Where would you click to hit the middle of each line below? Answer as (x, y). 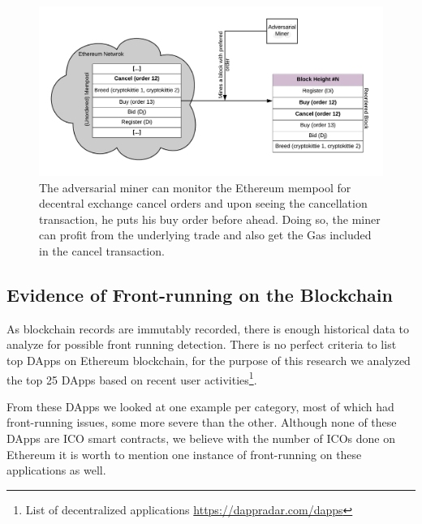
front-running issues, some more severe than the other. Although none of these (202, 422)
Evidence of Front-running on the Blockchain (200, 295)
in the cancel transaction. (102, 251)
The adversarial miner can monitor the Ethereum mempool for (195, 187)
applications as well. (56, 470)
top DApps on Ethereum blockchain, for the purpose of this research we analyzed (209, 361)
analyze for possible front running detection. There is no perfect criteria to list (202, 344)
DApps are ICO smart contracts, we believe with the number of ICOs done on (201, 438)
